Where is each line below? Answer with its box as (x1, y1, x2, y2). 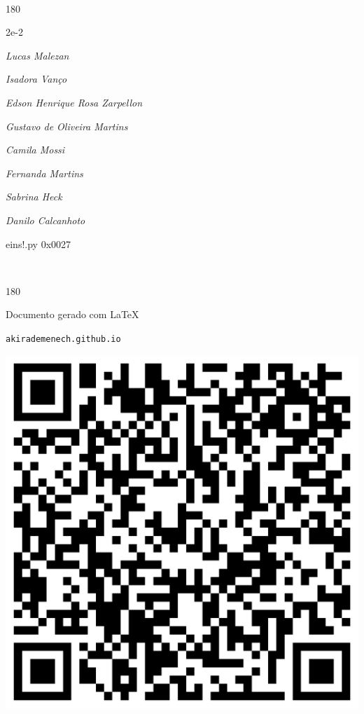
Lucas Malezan (6, 48, 69, 62)
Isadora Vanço (6, 71, 67, 86)
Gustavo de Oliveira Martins (6, 118, 128, 133)
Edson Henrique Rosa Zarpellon (6, 95, 143, 109)
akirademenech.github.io (6, 334, 121, 344)
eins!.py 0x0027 (6, 236, 71, 251)
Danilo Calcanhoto (6, 212, 85, 227)
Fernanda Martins (6, 165, 83, 180)
